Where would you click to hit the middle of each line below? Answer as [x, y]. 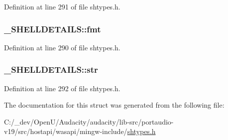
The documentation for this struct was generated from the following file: [114, 105]
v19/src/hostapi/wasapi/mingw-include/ [66, 131]
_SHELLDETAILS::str [51, 70]
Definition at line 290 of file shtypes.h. [62, 47]
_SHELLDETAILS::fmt [53, 29]
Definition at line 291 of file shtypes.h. [62, 6]
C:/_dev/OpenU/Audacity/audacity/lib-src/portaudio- [89, 121]
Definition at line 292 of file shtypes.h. [62, 88]
